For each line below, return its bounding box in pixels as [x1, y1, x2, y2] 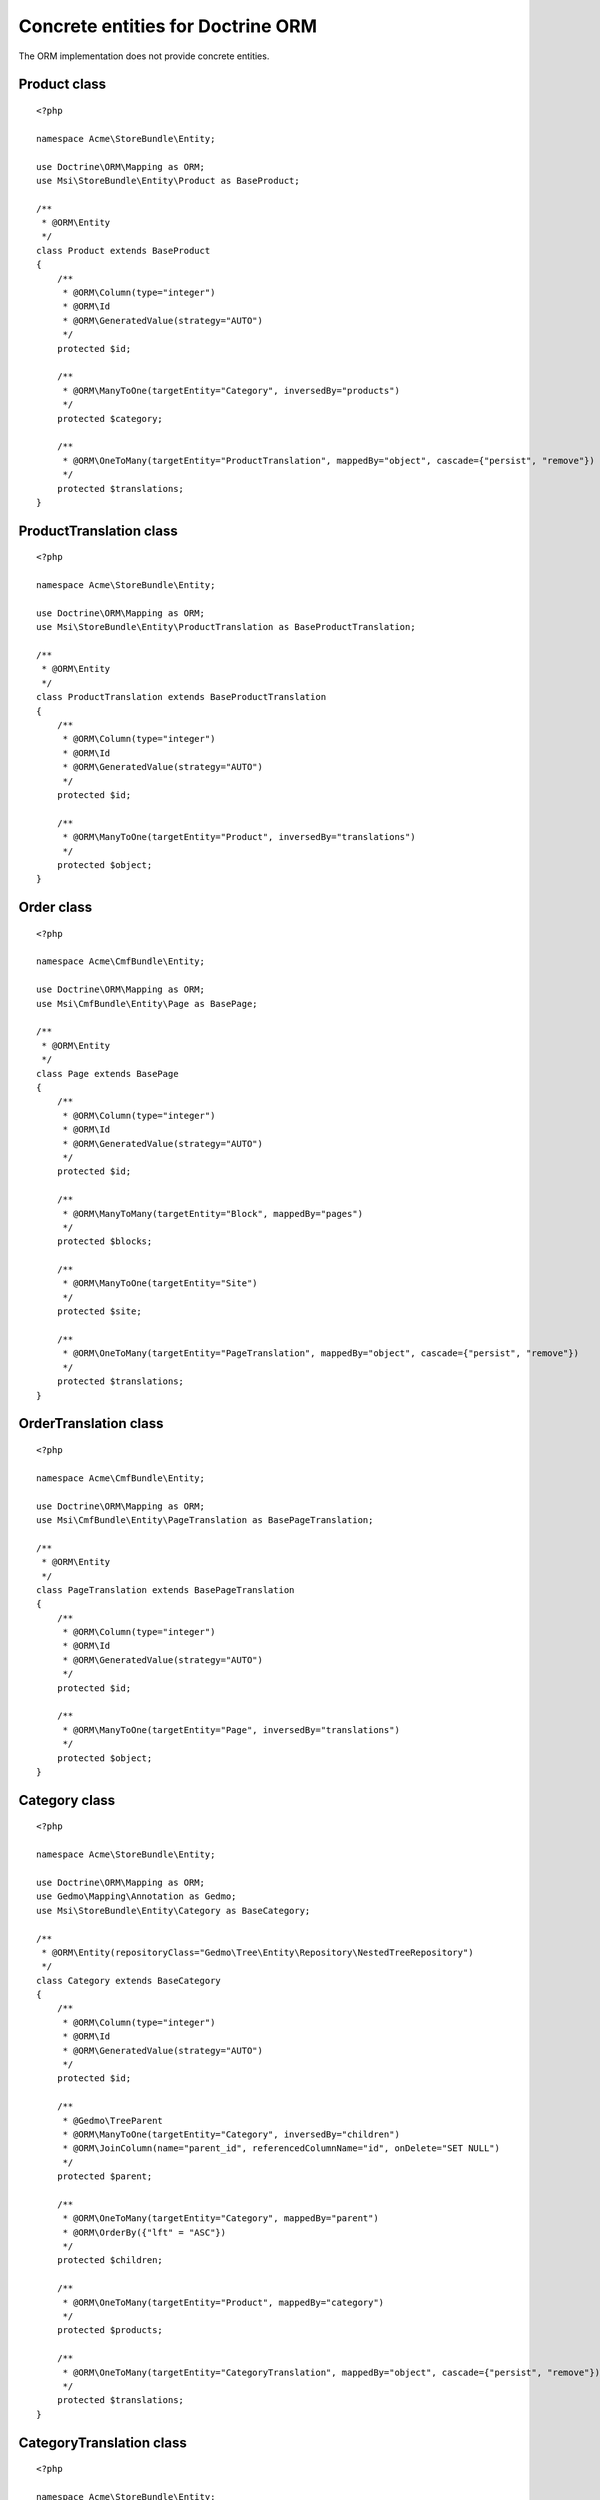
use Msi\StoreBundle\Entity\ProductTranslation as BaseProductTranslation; [36, 621, 416, 633]
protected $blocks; [56, 1236, 153, 1247]
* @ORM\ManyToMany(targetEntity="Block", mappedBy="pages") [62, 1208, 364, 1219]
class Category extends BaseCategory [36, 1975, 222, 1986]
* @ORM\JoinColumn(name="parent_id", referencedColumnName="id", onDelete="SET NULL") [62, 2143, 500, 2154]
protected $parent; [56, 2171, 153, 2182]
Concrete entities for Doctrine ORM [18, 15, 318, 37]
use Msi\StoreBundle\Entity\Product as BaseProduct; [36, 175, 300, 186]
